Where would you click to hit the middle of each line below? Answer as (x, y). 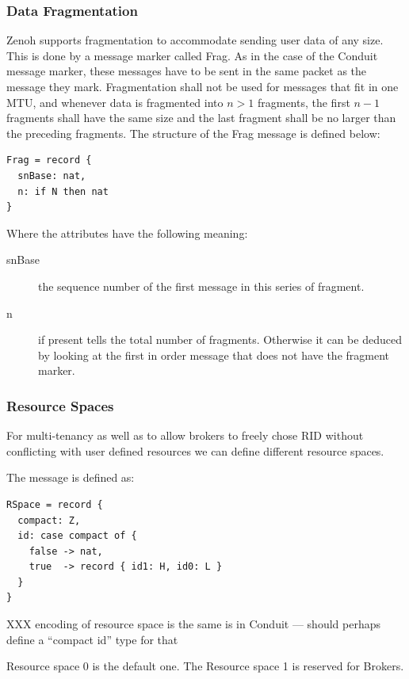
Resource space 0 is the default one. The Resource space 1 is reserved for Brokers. (205, 666)
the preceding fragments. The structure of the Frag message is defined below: (193, 133)
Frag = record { (49, 160)
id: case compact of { (77, 536)
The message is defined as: (71, 477)
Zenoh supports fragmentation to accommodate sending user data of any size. (195, 40)
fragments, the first (304, 102)
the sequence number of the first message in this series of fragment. (201, 286)
